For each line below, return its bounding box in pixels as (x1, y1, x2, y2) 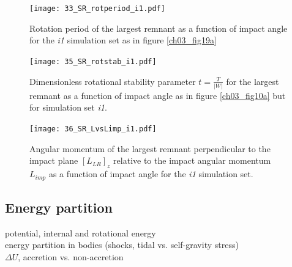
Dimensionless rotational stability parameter (29, 75, 196, 87)
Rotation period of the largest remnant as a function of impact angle (29, 21, 288, 34)
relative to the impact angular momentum (113, 154, 271, 167)
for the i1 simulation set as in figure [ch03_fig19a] (29, 34, 217, 46)
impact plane (29, 154, 78, 167)
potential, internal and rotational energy (5, 226, 156, 239)
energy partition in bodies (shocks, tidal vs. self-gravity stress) (5, 238, 239, 251)
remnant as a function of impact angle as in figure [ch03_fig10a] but (29, 89, 286, 101)
